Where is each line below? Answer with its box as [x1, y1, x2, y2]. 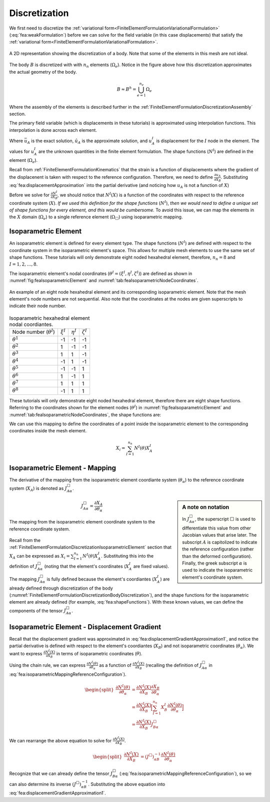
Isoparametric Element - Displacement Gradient [9, 623, 161, 631]
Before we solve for [9, 192, 50, 198]
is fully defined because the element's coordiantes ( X [46, 576, 157, 582]
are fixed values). [133, 564, 169, 570]
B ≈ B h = [116, 86, 136, 92]
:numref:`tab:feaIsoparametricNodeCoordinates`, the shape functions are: [9, 411, 161, 418]
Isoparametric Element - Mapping [9, 464, 116, 472]
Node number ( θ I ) [12, 328, 55, 336]
